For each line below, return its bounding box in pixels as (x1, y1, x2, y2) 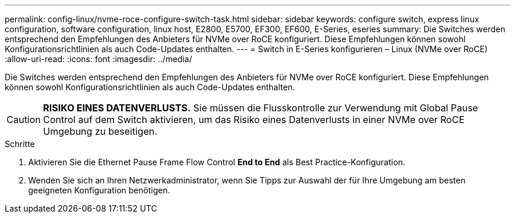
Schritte (5, 139, 35, 149)
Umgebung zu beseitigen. (43, 125, 158, 137)
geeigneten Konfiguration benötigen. (28, 185, 170, 195)
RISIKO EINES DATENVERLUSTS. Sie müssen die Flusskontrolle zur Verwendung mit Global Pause (43, 102, 479, 114)
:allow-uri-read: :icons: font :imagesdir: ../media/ (5, 54, 192, 64)
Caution (6, 114, 41, 125)
